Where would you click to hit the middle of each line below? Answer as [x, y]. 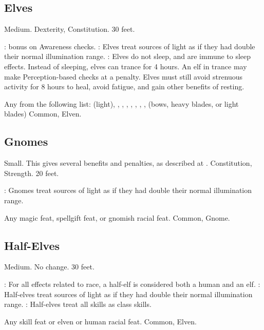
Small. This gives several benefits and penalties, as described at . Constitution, [128, 163]
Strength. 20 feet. [32, 173]
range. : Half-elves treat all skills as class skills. [78, 304]
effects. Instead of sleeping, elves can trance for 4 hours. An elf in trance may [126, 66]
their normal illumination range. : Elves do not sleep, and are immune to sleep [128, 56]
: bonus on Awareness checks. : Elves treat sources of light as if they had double [130, 46]
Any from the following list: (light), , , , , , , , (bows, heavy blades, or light [121, 103]
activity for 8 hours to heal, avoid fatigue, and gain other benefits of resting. [124, 86]
